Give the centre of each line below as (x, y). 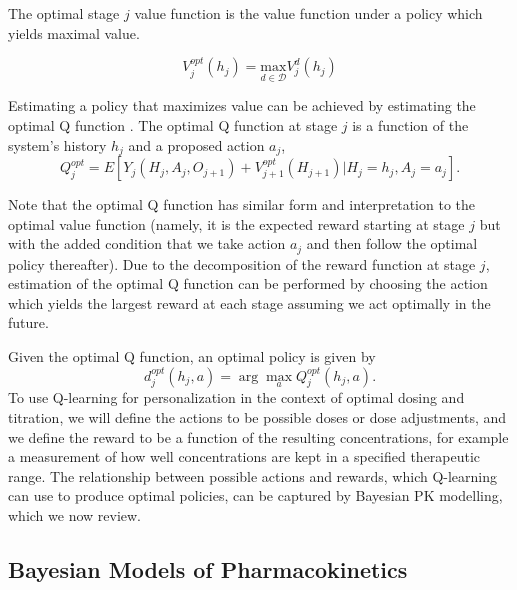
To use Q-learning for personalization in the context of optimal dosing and (236, 397)
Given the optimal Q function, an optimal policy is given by (192, 356)
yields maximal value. (74, 32)
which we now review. (75, 515)
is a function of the (410, 125)
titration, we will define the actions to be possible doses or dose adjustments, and (257, 417)
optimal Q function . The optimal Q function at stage (173, 125)
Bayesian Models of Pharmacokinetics (208, 569)
